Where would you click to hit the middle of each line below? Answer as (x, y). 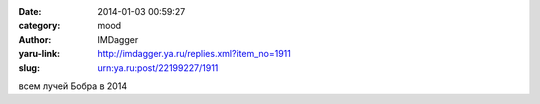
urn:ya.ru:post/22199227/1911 (158, 67)
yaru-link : (39, 54)
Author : (35, 39)
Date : (30, 11)
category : (39, 26)
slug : (29, 67)
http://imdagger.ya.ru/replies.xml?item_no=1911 (194, 54)
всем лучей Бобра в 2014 (73, 86)
